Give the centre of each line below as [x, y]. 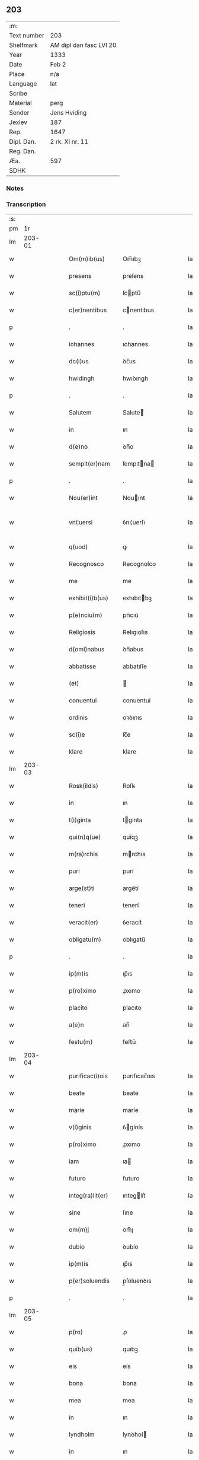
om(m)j [79, 1230]
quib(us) [81, 1349]
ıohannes [135, 344]
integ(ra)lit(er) [89, 1196]
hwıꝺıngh [135, 378]
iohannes [82, 344]
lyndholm [82, 1434]
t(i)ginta [80, 820]
